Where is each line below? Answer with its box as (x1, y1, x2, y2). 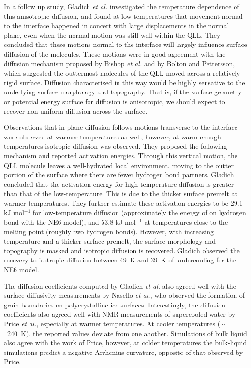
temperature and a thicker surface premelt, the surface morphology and (4, 236, 216, 246)
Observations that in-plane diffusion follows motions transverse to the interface (4, 122, 237, 132)
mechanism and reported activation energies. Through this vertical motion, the (4, 150, 238, 160)
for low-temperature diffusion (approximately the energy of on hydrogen (32, 207, 246, 217)
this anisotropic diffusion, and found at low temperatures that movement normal (4, 11, 243, 21)
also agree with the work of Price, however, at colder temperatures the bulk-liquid (4, 337, 247, 348)
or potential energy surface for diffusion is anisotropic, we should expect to (4, 96, 225, 106)
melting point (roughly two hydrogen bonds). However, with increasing (4, 226, 214, 236)
